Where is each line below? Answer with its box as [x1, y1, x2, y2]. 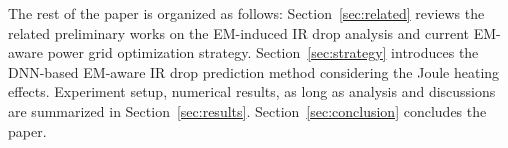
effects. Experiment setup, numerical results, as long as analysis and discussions [8, 81, 496, 102]
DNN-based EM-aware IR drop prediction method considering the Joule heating [8, 61, 500, 82]
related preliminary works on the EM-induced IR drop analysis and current [8, 22, 469, 43]
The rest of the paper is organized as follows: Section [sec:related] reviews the [8, 3, 485, 23]
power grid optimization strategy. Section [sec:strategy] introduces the [47, 42, 479, 63]
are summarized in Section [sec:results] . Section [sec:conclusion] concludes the [8, 100, 487, 121]
